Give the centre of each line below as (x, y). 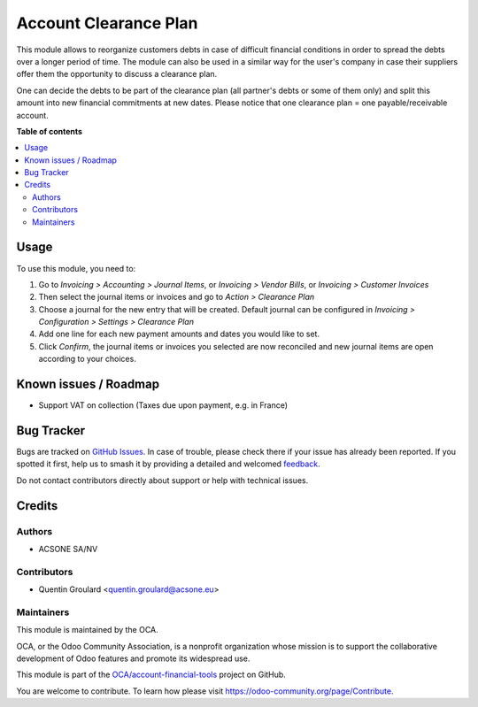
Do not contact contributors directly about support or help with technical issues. (162, 480)
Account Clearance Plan (107, 23)
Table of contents (50, 131)
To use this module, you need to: (76, 268)
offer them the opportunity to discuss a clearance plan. (117, 74)
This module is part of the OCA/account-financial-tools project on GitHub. (151, 675)
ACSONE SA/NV (68, 549)
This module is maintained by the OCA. (87, 630)
